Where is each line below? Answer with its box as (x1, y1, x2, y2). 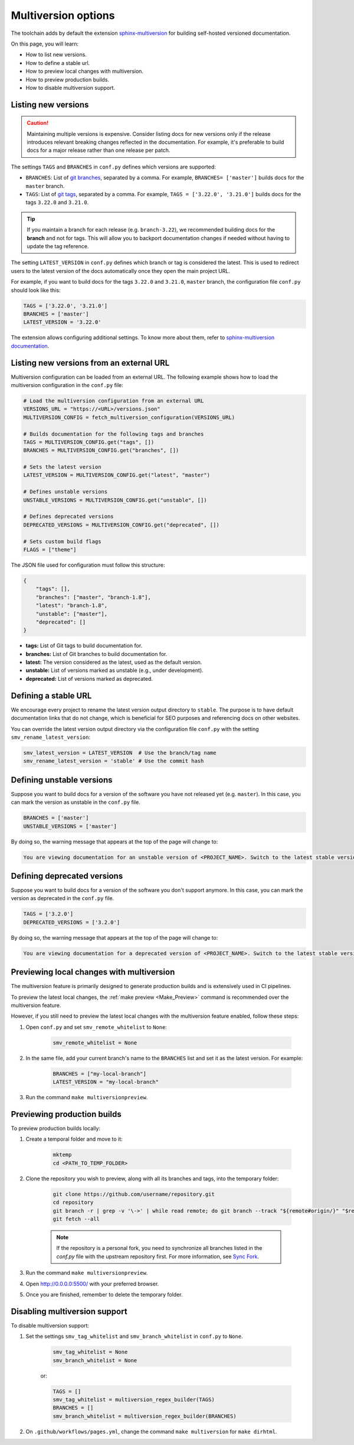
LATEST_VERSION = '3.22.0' (23, 319, 101, 326)
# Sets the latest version (23, 464, 101, 470)
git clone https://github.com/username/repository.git (53, 1191, 215, 1197)
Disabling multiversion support (11, 1306, 127, 1316)
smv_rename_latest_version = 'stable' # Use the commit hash (23, 758, 204, 765)
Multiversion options (11, 9, 115, 22)
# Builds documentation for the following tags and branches (23, 430, 204, 437)
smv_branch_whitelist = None (53, 1357, 137, 1363)
